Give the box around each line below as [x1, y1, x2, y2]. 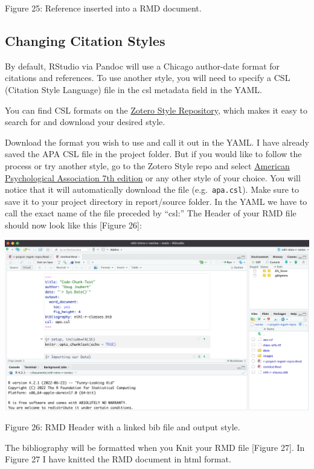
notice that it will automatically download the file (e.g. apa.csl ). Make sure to [5, 183, 299, 196]
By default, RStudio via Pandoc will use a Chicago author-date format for [5, 59, 280, 72]
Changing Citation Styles [5, 31, 165, 50]
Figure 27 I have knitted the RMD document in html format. [5, 453, 231, 465]
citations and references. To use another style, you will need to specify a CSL [5, 71, 290, 84]
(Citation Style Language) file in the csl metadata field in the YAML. [5, 83, 262, 95]
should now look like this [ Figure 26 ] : [5, 218, 142, 231]
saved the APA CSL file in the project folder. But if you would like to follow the [5, 147, 302, 160]
